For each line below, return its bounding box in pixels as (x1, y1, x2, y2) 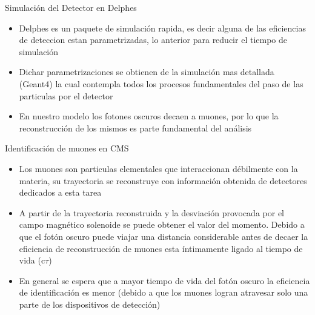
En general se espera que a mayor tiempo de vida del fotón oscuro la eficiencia (19, 274, 310, 287)
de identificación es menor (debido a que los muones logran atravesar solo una (19, 286, 308, 299)
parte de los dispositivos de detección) (19, 297, 161, 310)
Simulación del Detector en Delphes (5, 1, 137, 13)
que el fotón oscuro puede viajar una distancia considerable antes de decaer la (19, 230, 308, 242)
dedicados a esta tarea (19, 186, 102, 199)
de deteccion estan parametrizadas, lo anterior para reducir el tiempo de (19, 33, 287, 46)
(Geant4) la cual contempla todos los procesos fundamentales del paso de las (19, 77, 303, 90)
